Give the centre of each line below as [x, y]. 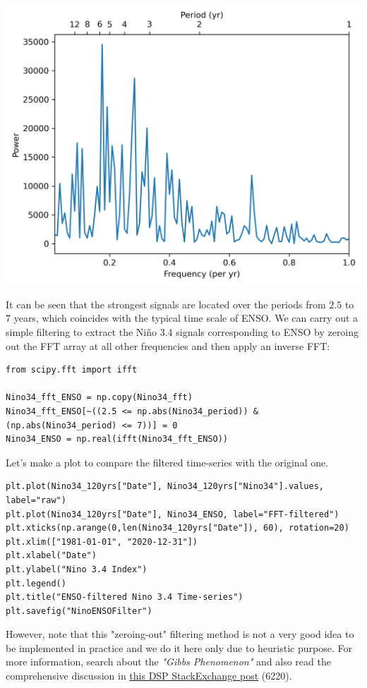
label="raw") [36, 500]
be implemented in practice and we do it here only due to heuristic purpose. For [179, 647]
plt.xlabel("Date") [51, 556]
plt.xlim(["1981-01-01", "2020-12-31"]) [102, 542]
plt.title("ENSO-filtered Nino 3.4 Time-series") [125, 597]
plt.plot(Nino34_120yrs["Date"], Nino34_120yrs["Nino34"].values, [165, 487]
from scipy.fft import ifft [72, 370]
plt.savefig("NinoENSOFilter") [79, 611]
